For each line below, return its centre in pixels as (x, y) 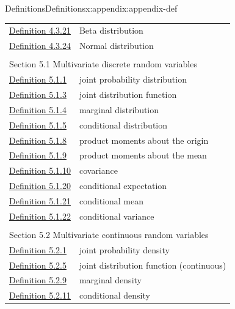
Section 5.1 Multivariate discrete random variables (103, 64)
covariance (98, 170)
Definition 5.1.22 (40, 216)
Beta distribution (111, 30)
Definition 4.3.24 (40, 46)
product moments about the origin (144, 140)
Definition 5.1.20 (40, 186)
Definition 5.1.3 (38, 94)
